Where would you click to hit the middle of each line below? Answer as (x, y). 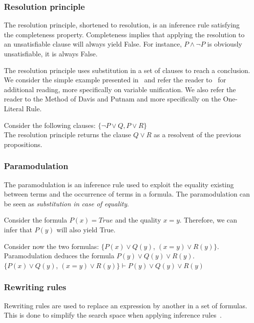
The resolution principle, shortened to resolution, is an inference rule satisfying (122, 25)
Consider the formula (36, 220)
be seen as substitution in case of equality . (66, 203)
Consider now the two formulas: (52, 246)
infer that (18, 229)
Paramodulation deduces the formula (59, 256)
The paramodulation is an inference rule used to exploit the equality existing (119, 184)
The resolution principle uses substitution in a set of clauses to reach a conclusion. (127, 70)
